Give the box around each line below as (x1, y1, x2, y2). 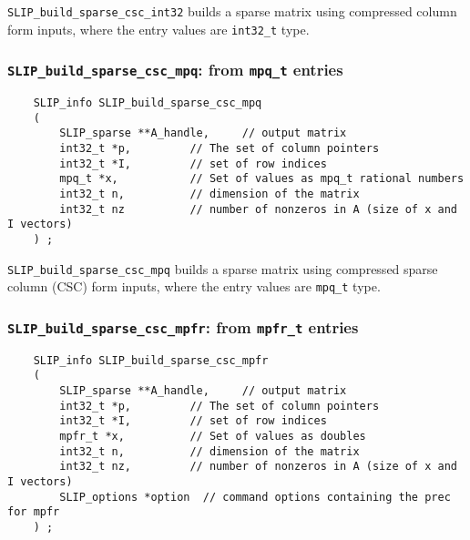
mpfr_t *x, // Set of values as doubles (59, 430, 366, 443)
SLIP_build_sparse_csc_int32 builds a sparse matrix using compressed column (7, 2, 457, 20)
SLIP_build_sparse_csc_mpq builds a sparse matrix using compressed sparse (7, 259, 438, 278)
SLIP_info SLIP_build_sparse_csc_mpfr (33, 353, 269, 367)
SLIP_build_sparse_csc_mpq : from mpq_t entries (7, 58, 343, 81)
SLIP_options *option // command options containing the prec (59, 490, 451, 504)
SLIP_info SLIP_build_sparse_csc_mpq (33, 97, 262, 110)
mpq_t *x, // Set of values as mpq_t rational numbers (59, 172, 465, 186)
